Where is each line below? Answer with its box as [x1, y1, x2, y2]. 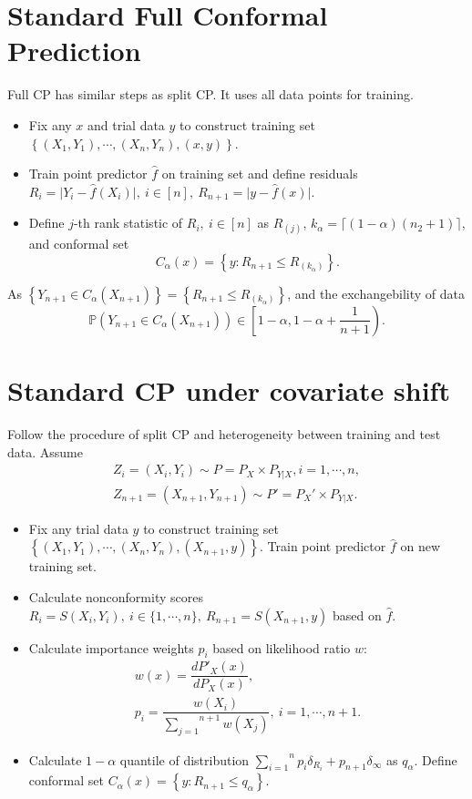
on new [400, 537, 440, 556]
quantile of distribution [119, 750, 250, 769]
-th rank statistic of [73, 213, 183, 232]
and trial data [87, 115, 165, 134]
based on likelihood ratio [212, 638, 351, 657]
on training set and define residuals [161, 164, 358, 183]
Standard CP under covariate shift [7, 372, 450, 409]
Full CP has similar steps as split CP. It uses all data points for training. [7, 85, 414, 104]
